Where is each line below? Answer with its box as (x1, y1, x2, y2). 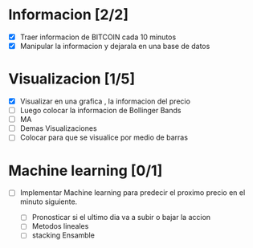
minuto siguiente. (19, 197, 78, 206)
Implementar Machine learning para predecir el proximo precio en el (19, 188, 246, 197)
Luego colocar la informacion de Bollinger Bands (19, 106, 182, 116)
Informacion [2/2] (8, 6, 129, 24)
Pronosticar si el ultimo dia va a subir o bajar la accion (31, 213, 211, 222)
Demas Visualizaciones (19, 124, 98, 133)
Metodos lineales (31, 222, 89, 231)
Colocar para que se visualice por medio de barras (19, 132, 189, 142)
